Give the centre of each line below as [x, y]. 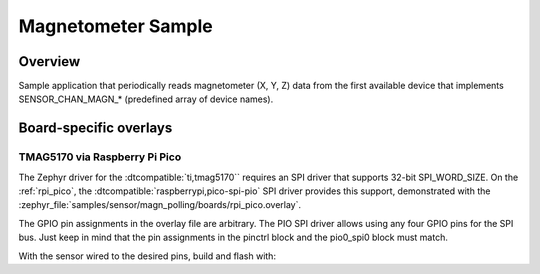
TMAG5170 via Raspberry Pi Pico [100, 157]
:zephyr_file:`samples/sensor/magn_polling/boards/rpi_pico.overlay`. [160, 205]
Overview [49, 61]
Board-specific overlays [95, 128]
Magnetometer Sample [116, 26]
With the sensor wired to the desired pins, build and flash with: [147, 256]
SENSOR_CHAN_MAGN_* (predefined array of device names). [146, 99]
